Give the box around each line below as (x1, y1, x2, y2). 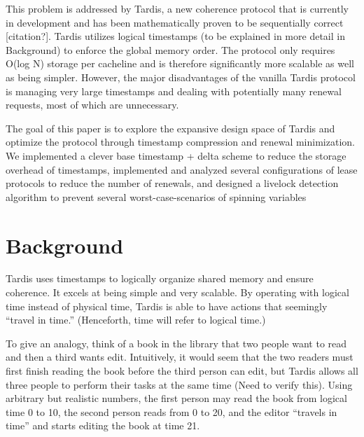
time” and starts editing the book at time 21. (6, 418, 200, 433)
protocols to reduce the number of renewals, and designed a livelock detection (6, 176, 339, 190)
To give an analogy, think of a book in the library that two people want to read (6, 335, 347, 350)
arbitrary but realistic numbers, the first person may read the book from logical (6, 391, 347, 405)
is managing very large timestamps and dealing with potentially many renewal (6, 83, 342, 98)
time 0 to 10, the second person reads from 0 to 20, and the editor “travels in (6, 404, 337, 419)
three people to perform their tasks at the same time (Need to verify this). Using (6, 377, 353, 391)
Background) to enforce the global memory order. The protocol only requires (6, 42, 335, 57)
